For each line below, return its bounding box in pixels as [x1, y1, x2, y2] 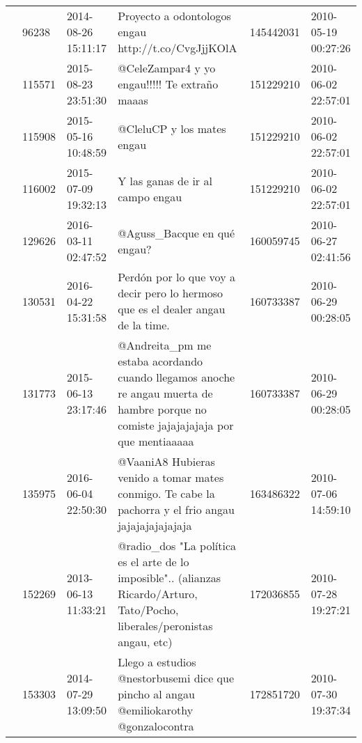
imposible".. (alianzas [118, 570, 221, 586]
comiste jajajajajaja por [118, 417, 234, 433]
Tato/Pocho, [118, 602, 179, 618]
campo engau [118, 188, 182, 205]
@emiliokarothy [118, 702, 194, 718]
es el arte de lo [118, 554, 189, 570]
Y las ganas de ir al [118, 172, 212, 189]
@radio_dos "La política [118, 538, 237, 554]
